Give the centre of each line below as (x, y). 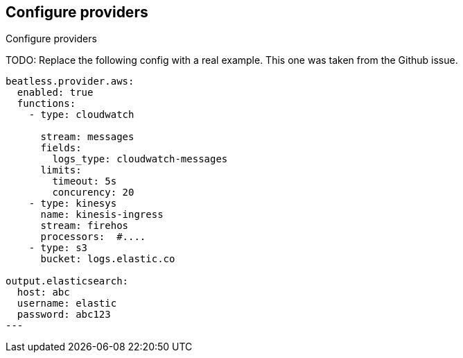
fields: (61, 148)
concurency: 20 (93, 193)
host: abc (43, 292)
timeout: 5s (85, 181)
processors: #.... (93, 237)
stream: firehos (85, 226)
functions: (46, 104)
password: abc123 (64, 315)
